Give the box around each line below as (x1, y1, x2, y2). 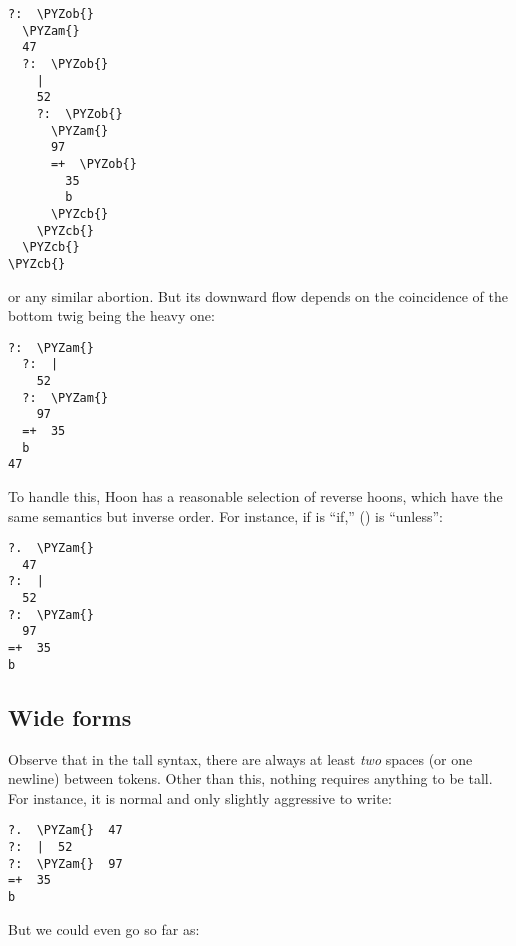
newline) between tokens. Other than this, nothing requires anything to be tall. (8, 768, 493, 789)
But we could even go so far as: (8, 918, 200, 939)
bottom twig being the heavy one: (8, 305, 215, 326)
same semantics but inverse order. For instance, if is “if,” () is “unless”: (8, 505, 443, 526)
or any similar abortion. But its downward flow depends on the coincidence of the (8, 285, 508, 306)
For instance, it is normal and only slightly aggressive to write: (8, 787, 392, 808)
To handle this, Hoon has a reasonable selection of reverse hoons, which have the (8, 485, 503, 506)
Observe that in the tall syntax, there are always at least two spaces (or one (8, 748, 473, 769)
